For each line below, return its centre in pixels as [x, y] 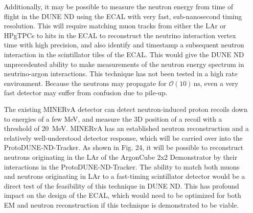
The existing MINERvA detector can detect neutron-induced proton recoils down [126, 109]
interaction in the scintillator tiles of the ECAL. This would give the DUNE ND [124, 54]
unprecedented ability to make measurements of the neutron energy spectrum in [124, 64]
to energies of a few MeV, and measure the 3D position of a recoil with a [113, 118]
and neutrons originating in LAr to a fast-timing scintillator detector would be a [125, 176]
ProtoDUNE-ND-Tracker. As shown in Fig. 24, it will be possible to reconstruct [124, 147]
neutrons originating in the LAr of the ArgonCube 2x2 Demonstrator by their [121, 157]
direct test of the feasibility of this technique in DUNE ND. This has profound [122, 185]
